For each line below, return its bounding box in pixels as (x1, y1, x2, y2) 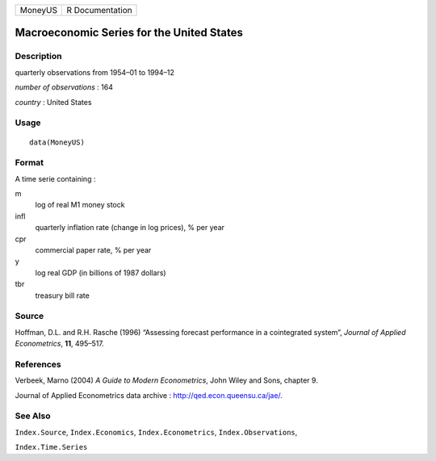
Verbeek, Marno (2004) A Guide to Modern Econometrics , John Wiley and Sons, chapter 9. (15, 375, 318, 385)
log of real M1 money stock (35, 200, 125, 210)
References (15, 358, 61, 370)
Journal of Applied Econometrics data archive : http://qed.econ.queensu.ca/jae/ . (15, 390, 283, 400)
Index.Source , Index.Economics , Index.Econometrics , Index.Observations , (15, 427, 298, 437)
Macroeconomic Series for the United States (15, 26, 244, 40)
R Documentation (65, 5, 132, 15)
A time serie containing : (15, 174, 96, 183)
